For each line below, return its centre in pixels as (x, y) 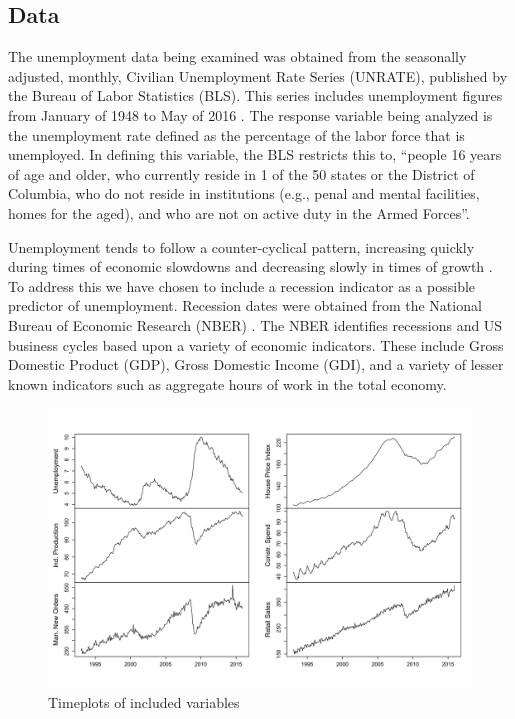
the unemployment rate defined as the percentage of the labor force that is (236, 134)
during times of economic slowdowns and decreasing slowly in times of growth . (250, 266)
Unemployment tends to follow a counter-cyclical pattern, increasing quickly (241, 246)
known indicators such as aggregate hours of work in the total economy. (227, 383)
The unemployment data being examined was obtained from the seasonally (237, 56)
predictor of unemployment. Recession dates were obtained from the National (245, 305)
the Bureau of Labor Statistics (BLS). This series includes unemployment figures (255, 95)
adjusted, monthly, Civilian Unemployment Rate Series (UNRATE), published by (258, 75)
